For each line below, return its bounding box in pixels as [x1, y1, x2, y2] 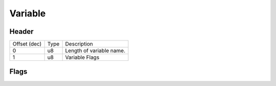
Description [65, 40, 93, 48]
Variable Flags [65, 54, 100, 61]
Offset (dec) [12, 40, 42, 48]
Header [9, 27, 34, 36]
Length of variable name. [65, 47, 125, 54]
